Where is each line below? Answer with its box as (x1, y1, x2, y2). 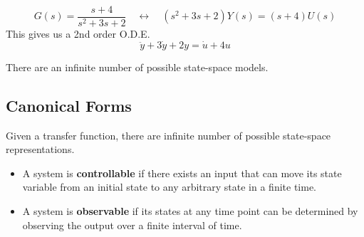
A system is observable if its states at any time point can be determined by (22, 204, 358, 218)
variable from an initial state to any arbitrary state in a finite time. (22, 179, 316, 194)
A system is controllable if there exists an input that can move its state (22, 165, 342, 180)
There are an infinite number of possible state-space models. (6, 59, 269, 74)
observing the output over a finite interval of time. (22, 217, 242, 232)
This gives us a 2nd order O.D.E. (6, 26, 150, 41)
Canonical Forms (6, 94, 132, 116)
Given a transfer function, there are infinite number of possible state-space (6, 127, 331, 142)
